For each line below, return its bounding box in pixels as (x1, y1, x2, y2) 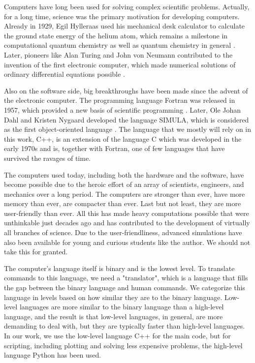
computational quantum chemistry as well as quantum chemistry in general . (4, 40, 235, 50)
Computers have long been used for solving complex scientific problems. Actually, (4, 1, 250, 11)
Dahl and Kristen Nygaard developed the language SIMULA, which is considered (4, 114, 249, 124)
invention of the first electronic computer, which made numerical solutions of (4, 59, 236, 69)
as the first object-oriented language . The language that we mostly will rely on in (4, 124, 252, 134)
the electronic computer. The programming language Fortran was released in (4, 95, 235, 105)
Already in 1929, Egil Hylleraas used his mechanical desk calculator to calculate (4, 21, 245, 31)
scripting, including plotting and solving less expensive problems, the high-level (4, 340, 243, 350)
